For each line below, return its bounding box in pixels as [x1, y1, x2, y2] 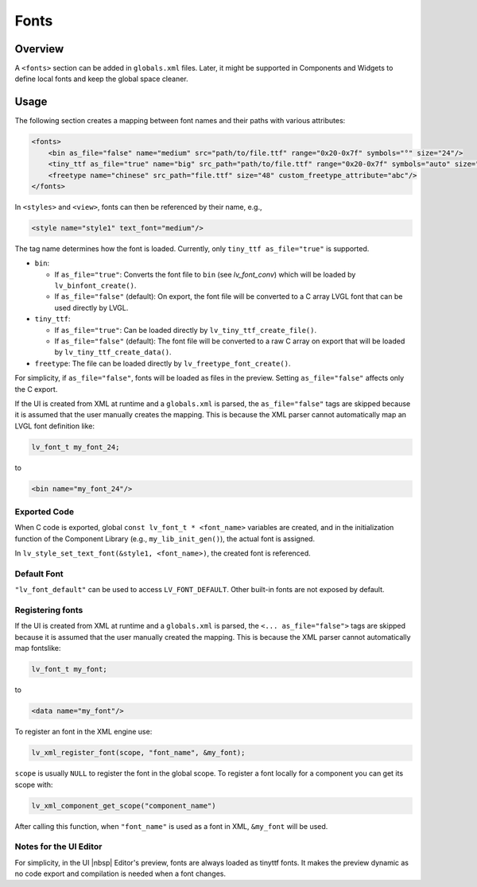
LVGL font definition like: [14, 421, 95, 431]
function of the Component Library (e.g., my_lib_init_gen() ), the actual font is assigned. [14, 533, 316, 544]
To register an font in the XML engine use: [14, 727, 153, 737]
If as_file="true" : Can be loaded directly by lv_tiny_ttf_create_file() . [54, 325, 317, 335]
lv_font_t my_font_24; [31, 442, 120, 451]
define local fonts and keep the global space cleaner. [14, 74, 188, 83]
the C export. [14, 384, 58, 393]
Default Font [14, 568, 64, 579]
